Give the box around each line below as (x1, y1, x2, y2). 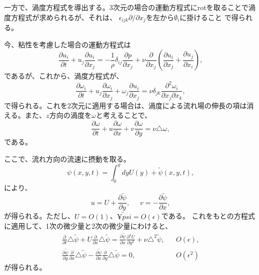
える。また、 (4, 110, 46, 120)
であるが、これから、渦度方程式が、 (4, 71, 124, 81)
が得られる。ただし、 (4, 211, 74, 221)
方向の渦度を (49, 110, 92, 120)
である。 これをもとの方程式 (161, 211, 255, 221)
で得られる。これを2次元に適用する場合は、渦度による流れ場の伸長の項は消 (4, 100, 254, 110)
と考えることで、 (96, 110, 152, 120)
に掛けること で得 (180, 12, 238, 22)
